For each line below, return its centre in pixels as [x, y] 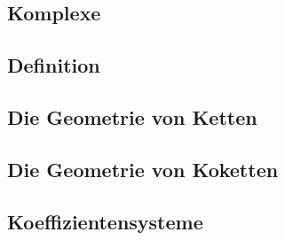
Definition [54, 65]
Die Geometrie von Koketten [143, 169]
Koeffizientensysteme [105, 221]
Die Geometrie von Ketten [132, 116]
